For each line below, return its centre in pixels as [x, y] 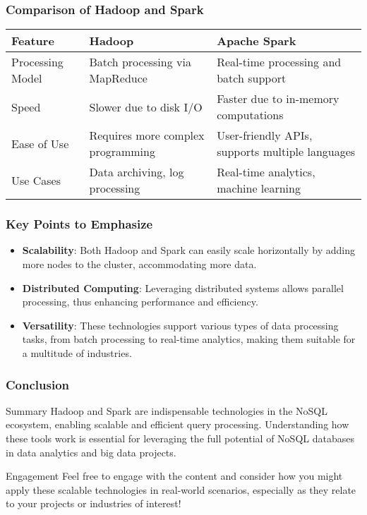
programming [122, 152]
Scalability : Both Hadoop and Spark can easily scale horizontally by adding [188, 250]
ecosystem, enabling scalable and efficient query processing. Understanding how [178, 424]
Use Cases [36, 180]
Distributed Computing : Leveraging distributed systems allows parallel [183, 287]
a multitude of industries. [77, 353]
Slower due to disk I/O [146, 107]
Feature [33, 41]
